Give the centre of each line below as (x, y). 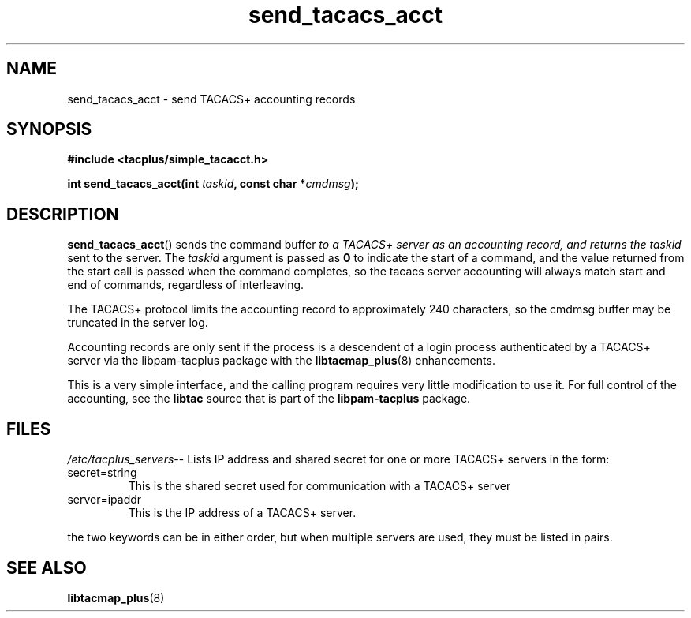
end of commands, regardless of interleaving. (186, 285)
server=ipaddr (105, 500)
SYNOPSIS (49, 129)
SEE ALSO (47, 567)
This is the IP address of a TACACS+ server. (242, 513)
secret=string (102, 473)
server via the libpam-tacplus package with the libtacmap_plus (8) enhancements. (281, 361)
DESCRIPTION (63, 214)
